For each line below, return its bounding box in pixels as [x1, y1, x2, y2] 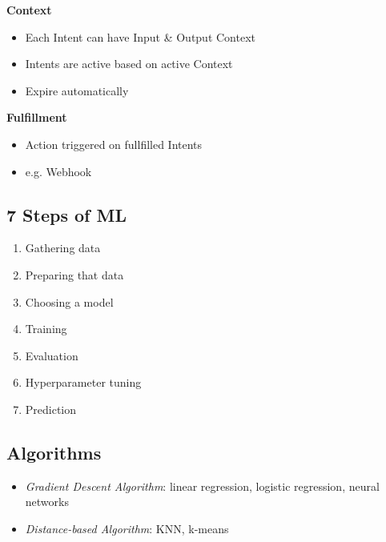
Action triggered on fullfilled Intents [25, 135, 203, 152]
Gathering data [25, 239, 101, 256]
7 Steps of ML [6, 202, 127, 227]
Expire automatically [25, 82, 129, 98]
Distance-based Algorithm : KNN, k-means [25, 520, 229, 536]
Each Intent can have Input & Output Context [25, 28, 256, 45]
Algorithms [6, 440, 102, 464]
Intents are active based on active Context [25, 55, 233, 72]
